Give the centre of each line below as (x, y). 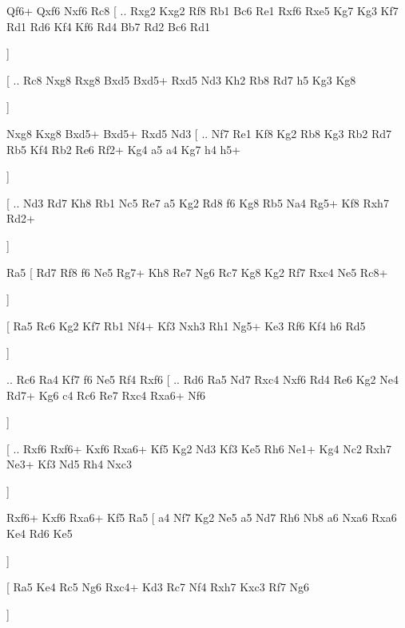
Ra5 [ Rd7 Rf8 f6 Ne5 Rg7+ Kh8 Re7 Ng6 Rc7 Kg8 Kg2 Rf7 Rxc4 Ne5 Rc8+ (197, 272)
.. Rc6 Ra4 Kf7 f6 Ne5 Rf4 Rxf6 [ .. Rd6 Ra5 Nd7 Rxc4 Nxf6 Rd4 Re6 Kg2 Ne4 (202, 379)
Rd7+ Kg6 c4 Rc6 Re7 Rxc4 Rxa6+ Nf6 (106, 395)
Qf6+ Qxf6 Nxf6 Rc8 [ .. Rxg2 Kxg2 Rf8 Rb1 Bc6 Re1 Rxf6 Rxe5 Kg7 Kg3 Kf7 (202, 10)
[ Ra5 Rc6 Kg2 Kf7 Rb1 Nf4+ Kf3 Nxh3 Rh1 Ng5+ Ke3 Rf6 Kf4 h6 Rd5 (186, 325)
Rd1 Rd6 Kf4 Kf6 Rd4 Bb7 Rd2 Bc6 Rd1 (108, 26)
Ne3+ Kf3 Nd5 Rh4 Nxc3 (69, 464)
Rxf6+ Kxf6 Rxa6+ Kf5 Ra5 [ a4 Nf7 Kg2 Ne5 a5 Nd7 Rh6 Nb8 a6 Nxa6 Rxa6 (202, 517)
